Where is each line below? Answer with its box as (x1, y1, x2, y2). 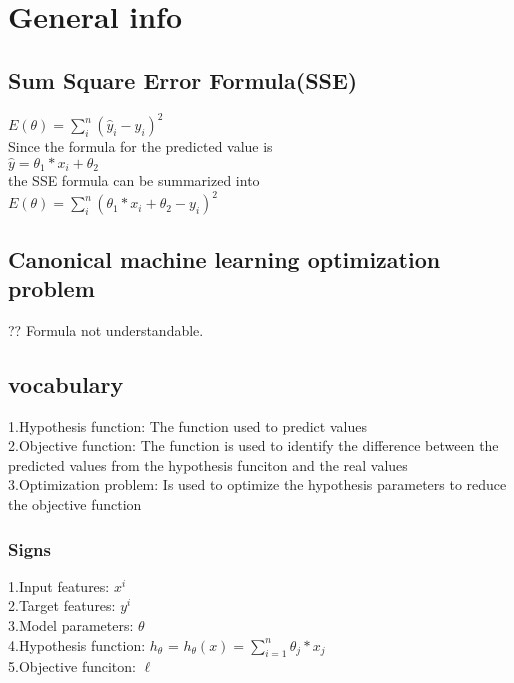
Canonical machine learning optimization (8, 243, 441, 274)
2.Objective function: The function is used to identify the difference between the (8, 435, 499, 456)
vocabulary (8, 368, 124, 399)
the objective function (8, 493, 142, 514)
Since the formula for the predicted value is (8, 136, 273, 157)
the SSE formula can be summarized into (8, 170, 260, 191)
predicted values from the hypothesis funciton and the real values (8, 454, 408, 475)
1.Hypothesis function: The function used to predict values (8, 415, 367, 436)
